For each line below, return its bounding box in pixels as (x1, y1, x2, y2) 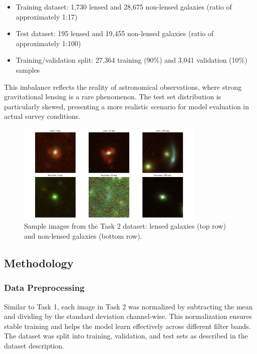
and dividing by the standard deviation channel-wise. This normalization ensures (4, 311, 252, 321)
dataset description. (4, 340, 64, 350)
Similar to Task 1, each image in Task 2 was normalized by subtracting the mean (4, 301, 253, 311)
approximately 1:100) (16, 38, 81, 48)
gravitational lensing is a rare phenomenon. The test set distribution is (4, 91, 221, 102)
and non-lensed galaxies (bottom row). (24, 230, 142, 241)
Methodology (4, 255, 74, 270)
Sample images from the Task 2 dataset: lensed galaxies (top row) (24, 221, 226, 231)
